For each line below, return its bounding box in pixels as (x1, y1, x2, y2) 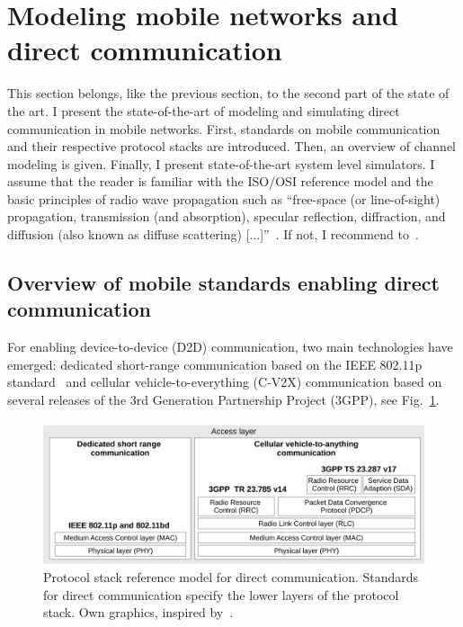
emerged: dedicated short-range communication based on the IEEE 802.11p (7, 354, 423, 373)
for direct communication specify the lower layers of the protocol (43, 585, 399, 604)
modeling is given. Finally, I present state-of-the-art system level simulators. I (7, 154, 435, 173)
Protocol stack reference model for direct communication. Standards (43, 568, 419, 587)
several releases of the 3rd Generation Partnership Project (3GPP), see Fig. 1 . (7, 390, 440, 409)
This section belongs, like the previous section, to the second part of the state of (7, 84, 450, 103)
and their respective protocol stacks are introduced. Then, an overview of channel (7, 137, 457, 156)
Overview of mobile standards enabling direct (7, 269, 440, 297)
